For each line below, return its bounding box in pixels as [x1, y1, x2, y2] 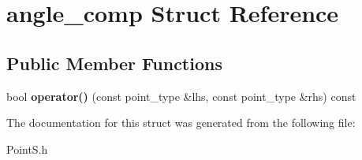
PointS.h [6, 140, 48, 157]
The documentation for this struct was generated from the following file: [6, 114, 356, 131]
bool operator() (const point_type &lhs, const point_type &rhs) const [6, 87, 356, 104]
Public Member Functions [6, 50, 222, 75]
